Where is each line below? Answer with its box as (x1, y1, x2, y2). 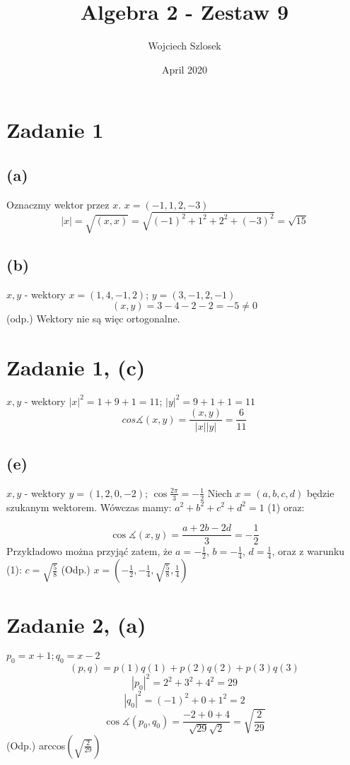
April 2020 (161, 62, 208, 76)
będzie (306, 485, 334, 500)
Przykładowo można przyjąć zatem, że (6, 544, 173, 559)
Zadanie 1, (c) (6, 352, 146, 381)
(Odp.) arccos (6, 737, 66, 752)
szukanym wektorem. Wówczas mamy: (6, 499, 172, 514)
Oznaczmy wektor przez (6, 197, 110, 211)
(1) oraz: (267, 499, 305, 514)
